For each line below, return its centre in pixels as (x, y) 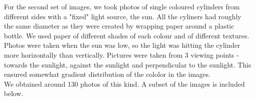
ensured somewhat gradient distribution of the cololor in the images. (107, 74)
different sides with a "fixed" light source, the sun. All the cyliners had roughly (123, 16)
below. (14, 93)
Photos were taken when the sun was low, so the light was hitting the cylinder (122, 45)
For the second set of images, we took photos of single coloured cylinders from (122, 6)
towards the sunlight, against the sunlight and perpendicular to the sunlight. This (128, 64)
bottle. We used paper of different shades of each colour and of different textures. (127, 35)
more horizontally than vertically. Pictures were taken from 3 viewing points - (122, 54)
